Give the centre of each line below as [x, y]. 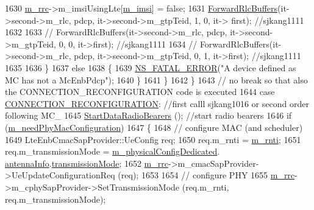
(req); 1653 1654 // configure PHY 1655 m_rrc [206, 175]
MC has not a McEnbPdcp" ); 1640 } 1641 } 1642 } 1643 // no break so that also [156, 79]
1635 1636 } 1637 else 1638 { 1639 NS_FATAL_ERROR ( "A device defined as [151, 67]
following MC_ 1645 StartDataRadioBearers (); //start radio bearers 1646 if [148, 115]
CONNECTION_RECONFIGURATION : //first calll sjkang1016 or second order [157, 103]
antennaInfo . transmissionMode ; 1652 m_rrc [87, 163]
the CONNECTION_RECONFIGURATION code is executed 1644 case [140, 92]
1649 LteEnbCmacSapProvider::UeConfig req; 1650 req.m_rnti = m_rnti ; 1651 [153, 139]
